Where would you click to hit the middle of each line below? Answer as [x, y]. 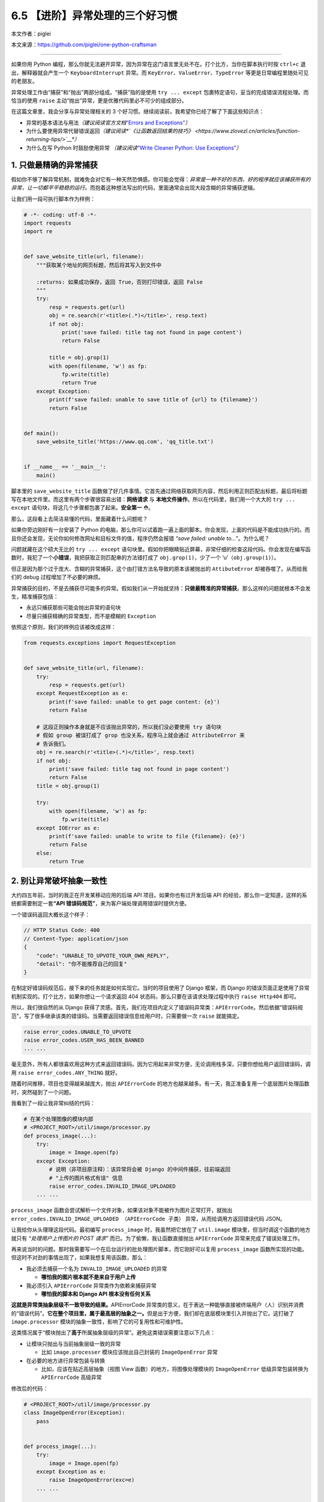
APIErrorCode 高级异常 [71, 1377]
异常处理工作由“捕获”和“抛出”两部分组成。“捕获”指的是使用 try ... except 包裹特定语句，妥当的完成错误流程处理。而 [160, 92]
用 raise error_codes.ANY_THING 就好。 [66, 1072]
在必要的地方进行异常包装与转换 [65, 1360]
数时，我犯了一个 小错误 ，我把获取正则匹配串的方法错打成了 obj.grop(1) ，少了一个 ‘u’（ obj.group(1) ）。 [145, 558]
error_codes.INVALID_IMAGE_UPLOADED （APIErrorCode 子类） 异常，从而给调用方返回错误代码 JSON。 [148, 1218]
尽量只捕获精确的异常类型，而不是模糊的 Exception [91, 616]
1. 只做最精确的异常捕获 [55, 165]
